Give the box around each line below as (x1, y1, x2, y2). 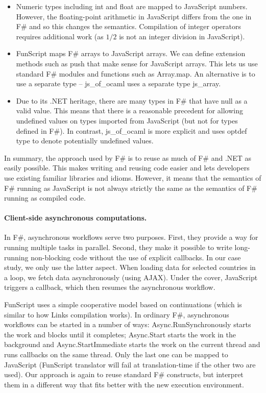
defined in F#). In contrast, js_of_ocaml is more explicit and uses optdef (16, 125, 247, 136)
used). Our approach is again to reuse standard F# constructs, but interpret (4, 369, 244, 380)
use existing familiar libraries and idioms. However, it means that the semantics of (4, 172, 261, 183)
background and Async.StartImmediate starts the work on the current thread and (4, 339, 260, 350)
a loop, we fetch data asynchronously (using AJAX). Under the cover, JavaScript (4, 272, 258, 282)
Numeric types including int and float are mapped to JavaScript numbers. (16, 1, 248, 11)
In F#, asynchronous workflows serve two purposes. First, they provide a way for (4, 232, 258, 242)
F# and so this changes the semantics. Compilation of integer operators (16, 21, 241, 32)
